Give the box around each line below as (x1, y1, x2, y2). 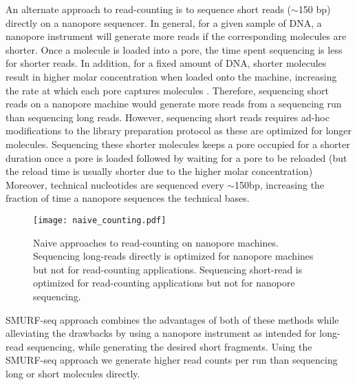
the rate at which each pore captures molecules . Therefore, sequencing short (6, 83, 329, 97)
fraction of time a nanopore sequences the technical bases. (6, 191, 250, 205)
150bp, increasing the (235, 177, 325, 191)
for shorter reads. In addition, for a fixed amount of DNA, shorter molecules (6, 56, 327, 70)
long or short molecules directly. (6, 366, 140, 380)
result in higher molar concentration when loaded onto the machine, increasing (6, 69, 337, 83)
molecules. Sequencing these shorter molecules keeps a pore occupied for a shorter (6, 136, 350, 151)
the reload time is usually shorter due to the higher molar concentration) (6, 164, 313, 178)
